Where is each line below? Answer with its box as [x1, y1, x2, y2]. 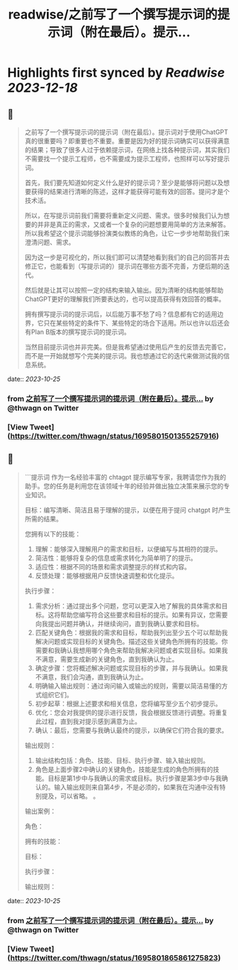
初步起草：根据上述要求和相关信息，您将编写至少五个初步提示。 [35, 699, 222, 708]
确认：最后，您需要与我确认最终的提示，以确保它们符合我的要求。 [35, 726, 228, 734]
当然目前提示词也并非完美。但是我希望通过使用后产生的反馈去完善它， [24, 343, 230, 351]
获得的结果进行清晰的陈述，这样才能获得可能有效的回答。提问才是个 [30, 188, 230, 195]
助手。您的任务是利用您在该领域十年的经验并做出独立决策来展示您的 [24, 481, 224, 490]
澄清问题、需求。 [24, 238, 75, 246]
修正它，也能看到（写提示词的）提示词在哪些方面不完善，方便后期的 [24, 262, 224, 270]
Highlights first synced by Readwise [7, 65, 225, 81]
